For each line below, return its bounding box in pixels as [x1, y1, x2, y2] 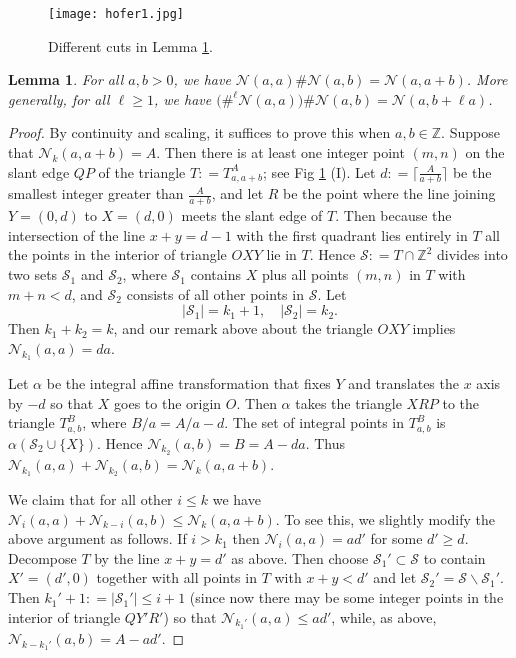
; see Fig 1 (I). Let [263, 161, 376, 182]
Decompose [8, 547, 77, 568]
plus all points [261, 264, 349, 285]
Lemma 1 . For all [8, 69, 124, 90]
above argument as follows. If [8, 528, 187, 549]
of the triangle [98, 161, 186, 182]
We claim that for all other [8, 489, 173, 510]
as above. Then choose [231, 547, 369, 568]
